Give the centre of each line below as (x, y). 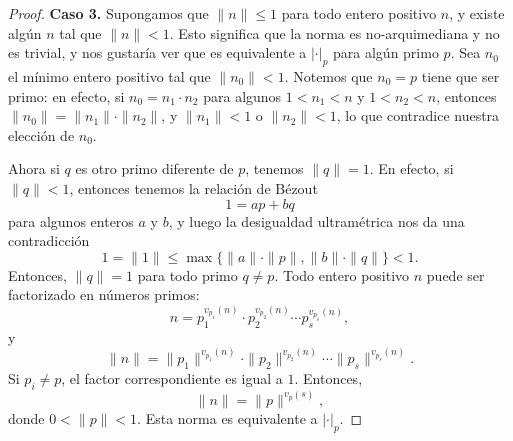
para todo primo (187, 274)
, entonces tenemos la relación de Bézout (193, 187)
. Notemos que (328, 75)
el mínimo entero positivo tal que (109, 75)
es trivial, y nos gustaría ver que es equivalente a (157, 52)
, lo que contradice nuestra (418, 115)
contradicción (49, 240)
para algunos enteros (71, 220)
